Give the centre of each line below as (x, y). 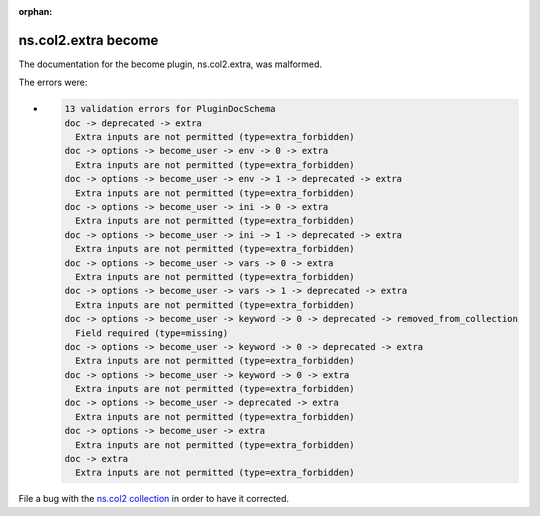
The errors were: (53, 82)
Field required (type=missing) (152, 333)
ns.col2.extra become (88, 40)
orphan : (35, 11)
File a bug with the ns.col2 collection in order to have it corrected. (154, 499)
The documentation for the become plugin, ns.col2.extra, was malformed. (170, 64)
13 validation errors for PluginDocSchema (170, 109)
